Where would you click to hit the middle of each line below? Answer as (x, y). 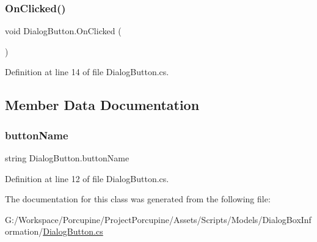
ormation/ (24, 231)
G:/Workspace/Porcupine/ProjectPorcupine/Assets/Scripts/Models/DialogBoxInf (158, 219)
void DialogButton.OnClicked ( (63, 31)
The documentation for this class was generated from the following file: (138, 199)
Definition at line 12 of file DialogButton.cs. (87, 178)
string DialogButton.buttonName (67, 158)
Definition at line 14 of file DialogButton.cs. (87, 72)
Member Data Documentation (102, 105)
